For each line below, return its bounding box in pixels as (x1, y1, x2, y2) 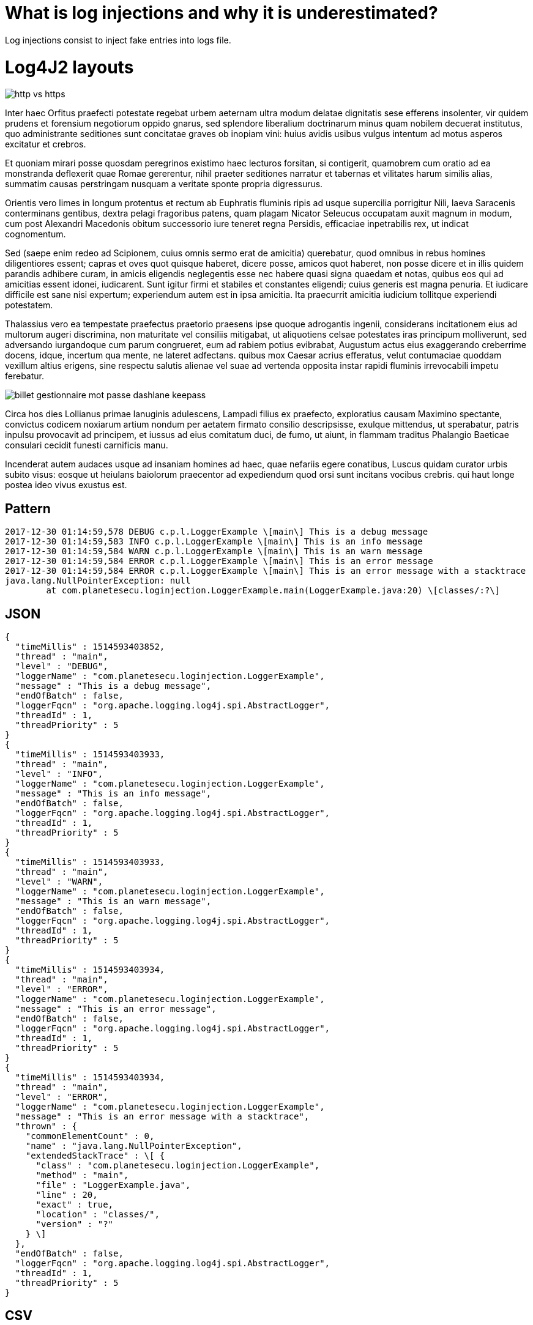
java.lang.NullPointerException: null (5, 576, 191, 586)
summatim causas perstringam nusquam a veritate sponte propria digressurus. (5, 179, 323, 190)
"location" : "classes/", (35, 1209, 160, 1219)
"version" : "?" (35, 1219, 114, 1229)
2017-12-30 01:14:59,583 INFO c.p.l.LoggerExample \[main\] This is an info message (5, 536, 423, 547)
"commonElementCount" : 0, (25, 1130, 155, 1141)
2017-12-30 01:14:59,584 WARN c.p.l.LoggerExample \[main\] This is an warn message (5, 546, 423, 557)
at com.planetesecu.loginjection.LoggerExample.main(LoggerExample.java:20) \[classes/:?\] (46, 585, 501, 596)
